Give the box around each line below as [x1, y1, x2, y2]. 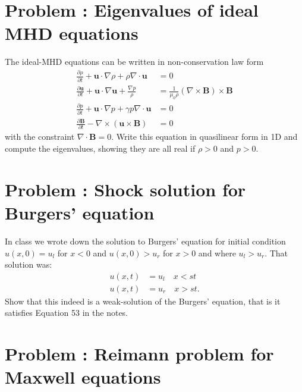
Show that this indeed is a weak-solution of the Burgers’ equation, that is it [5, 294, 281, 307]
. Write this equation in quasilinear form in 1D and [111, 130, 298, 143]
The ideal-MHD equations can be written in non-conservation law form [5, 55, 264, 68]
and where [198, 246, 236, 259]
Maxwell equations [5, 365, 161, 389]
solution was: [5, 258, 52, 271]
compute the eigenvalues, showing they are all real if [5, 142, 196, 154]
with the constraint [5, 130, 75, 143]
